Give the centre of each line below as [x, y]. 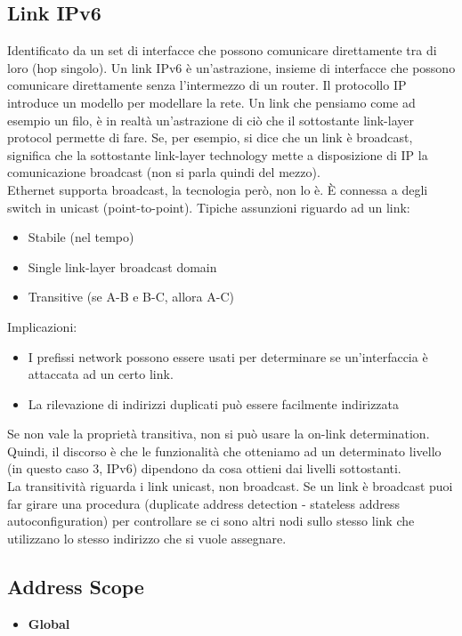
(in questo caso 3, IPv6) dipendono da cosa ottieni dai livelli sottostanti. [204, 468]
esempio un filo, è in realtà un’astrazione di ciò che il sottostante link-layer [211, 120]
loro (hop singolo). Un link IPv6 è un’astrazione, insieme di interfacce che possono [231, 67]
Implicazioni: [42, 326]
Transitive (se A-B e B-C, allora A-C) [131, 297]
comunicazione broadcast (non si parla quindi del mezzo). [164, 172]
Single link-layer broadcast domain [122, 266]
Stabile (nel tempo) [81, 237]
